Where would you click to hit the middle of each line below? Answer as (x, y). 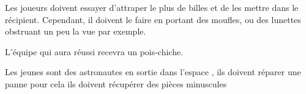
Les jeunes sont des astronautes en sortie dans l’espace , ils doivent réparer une (153, 72)
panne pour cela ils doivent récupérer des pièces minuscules (116, 83)
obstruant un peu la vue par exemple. (76, 31)
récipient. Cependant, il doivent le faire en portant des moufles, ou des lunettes (153, 19)
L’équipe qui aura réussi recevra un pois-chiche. (94, 51)
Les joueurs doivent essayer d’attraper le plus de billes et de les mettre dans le (152, 7)
